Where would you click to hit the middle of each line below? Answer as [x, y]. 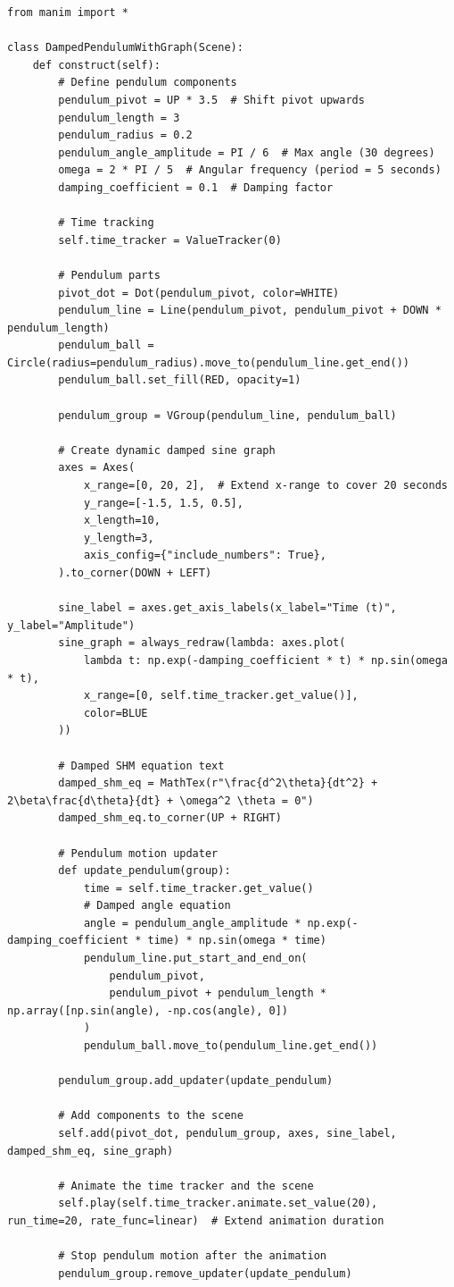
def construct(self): [96, 65]
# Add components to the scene [151, 1116]
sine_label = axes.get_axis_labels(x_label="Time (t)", [227, 608]
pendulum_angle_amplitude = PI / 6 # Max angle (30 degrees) [247, 152]
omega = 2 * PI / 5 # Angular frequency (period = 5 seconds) [250, 170]
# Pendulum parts [109, 275]
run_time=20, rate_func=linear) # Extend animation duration [196, 1220]
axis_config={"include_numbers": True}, [205, 555]
